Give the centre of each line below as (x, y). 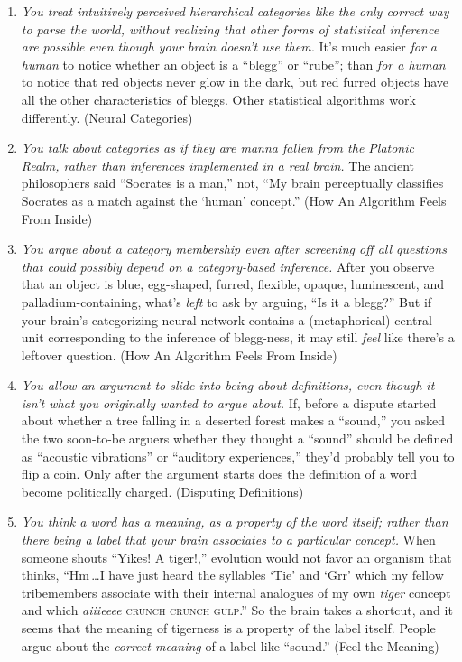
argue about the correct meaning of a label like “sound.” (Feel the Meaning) (230, 645)
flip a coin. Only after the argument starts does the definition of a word (219, 474)
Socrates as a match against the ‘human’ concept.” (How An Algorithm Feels (234, 200)
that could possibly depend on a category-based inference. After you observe (228, 266)
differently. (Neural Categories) (107, 117)
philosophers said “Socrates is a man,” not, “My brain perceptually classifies (232, 183)
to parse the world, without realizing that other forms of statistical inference (230, 28)
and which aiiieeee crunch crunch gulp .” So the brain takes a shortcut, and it (237, 610)
